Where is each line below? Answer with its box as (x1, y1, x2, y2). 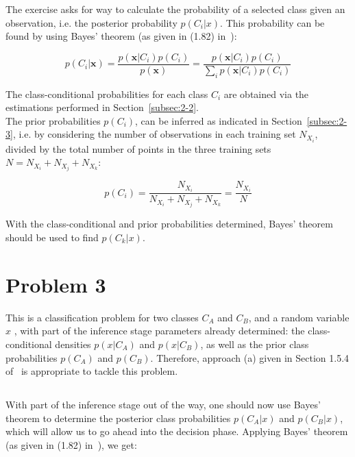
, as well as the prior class (200, 336, 309, 351)
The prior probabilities (5, 113, 101, 127)
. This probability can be (220, 15, 325, 29)
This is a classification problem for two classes (5, 310, 199, 324)
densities (55, 336, 91, 351)
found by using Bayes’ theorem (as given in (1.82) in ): (5, 29, 237, 43)
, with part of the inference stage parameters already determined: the (14, 323, 305, 338)
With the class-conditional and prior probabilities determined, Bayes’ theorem (5, 217, 333, 231)
